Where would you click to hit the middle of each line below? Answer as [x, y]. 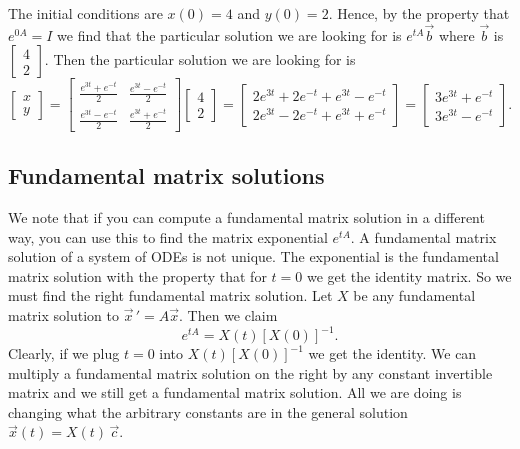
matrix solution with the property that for [137, 275]
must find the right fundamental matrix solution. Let [170, 295]
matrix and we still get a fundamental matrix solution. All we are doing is [235, 392]
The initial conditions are [85, 13]
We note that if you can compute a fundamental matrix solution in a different [246, 217]
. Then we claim [228, 315]
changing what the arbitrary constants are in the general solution [208, 411]
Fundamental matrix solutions [166, 175]
